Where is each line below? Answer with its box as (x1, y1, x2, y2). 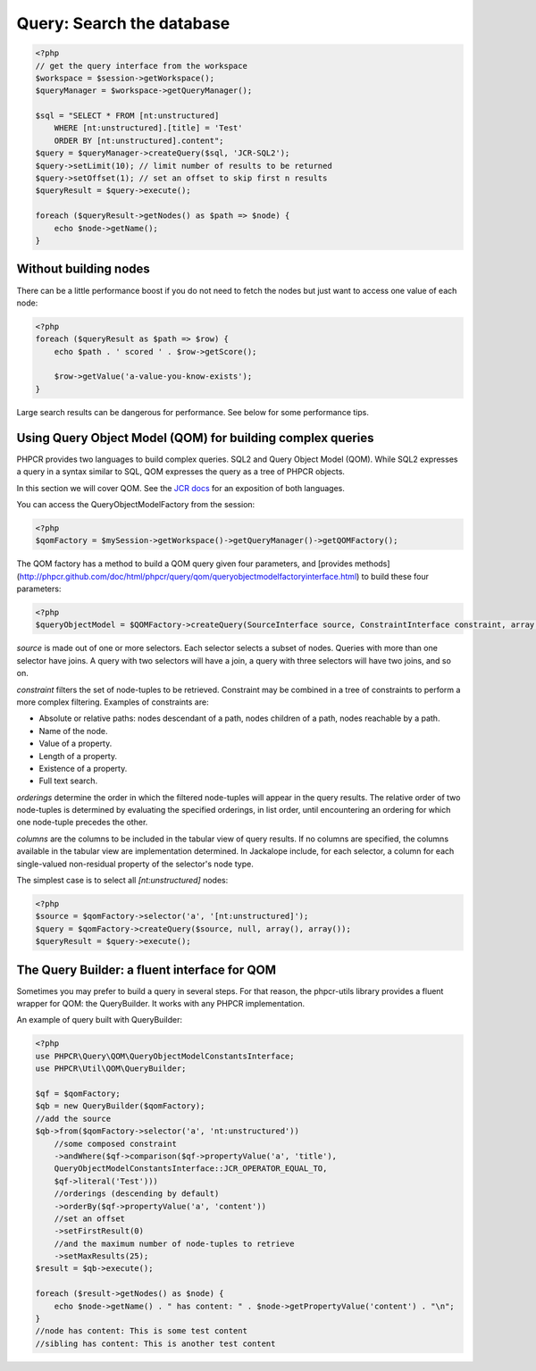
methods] (354, 558, 390, 569)
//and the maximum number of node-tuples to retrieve (54, 1238, 295, 1249)
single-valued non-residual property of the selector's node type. (16, 858, 254, 869)
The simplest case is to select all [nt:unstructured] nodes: (16, 875, 229, 886)
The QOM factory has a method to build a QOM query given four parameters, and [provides (16, 558, 353, 569)
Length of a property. (38, 750, 118, 761)
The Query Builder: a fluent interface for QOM (16, 962, 277, 977)
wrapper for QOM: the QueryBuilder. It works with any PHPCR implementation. (16, 999, 306, 1009)
